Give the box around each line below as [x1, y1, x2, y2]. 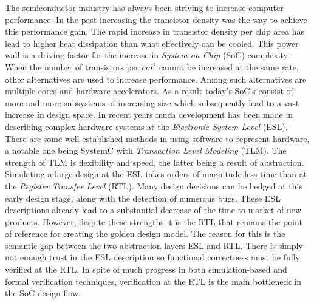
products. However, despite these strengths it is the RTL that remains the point [5, 215, 302, 228]
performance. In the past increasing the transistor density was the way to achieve [5, 13, 307, 26]
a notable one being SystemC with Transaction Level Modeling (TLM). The [5, 144, 287, 157]
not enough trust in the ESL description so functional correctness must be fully [5, 251, 300, 264]
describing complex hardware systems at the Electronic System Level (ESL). [5, 120, 288, 132]
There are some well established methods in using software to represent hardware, [5, 132, 310, 145]
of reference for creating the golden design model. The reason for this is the [5, 227, 285, 240]
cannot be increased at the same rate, [159, 60, 299, 73]
